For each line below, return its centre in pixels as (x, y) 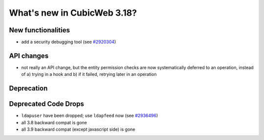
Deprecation (28, 88)
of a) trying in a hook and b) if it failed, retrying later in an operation (89, 74)
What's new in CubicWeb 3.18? (73, 13)
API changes (29, 56)
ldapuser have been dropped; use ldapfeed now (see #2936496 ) (90, 116)
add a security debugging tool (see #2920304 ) (69, 42)
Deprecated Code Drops (46, 104)
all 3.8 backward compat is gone (54, 122)
